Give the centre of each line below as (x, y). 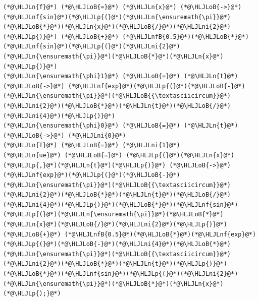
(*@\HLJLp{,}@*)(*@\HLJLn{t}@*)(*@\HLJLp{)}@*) (85, 165)
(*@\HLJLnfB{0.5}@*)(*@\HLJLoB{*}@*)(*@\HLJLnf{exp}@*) (160, 234)
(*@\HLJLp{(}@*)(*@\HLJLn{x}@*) (180, 155)
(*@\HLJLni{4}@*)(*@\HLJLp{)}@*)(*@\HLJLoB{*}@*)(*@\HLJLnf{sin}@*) (121, 204)
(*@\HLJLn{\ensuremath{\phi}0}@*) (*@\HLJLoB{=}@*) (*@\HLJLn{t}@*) (121, 126)
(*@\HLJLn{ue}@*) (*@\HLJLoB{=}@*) (63, 155)
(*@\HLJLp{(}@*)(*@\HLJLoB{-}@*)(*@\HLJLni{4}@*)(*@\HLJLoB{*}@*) (117, 244)
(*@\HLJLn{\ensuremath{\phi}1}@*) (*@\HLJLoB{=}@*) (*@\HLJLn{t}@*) (121, 76)
